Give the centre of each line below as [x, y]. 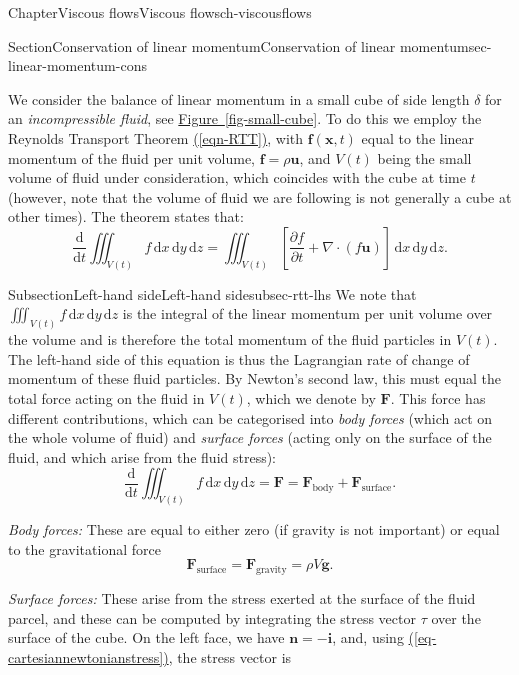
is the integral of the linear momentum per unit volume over [307, 313]
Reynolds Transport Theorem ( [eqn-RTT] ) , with [156, 137]
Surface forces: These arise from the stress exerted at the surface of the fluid [242, 598]
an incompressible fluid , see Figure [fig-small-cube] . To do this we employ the [245, 118]
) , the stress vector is [227, 657]
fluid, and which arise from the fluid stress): [142, 456]
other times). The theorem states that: [126, 216]
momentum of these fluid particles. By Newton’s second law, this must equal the [254, 378]
